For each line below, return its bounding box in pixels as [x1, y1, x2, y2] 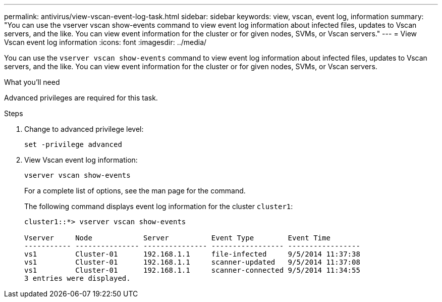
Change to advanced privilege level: [24, 125, 144, 133]
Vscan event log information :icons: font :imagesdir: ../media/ [4, 38, 207, 46]
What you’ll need [4, 78, 60, 86]
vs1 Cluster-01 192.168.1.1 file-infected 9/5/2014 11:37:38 [24, 250, 360, 258]
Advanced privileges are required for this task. [4, 93, 158, 102]
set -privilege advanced [24, 140, 122, 148]
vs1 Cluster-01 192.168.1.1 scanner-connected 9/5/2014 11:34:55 [24, 266, 360, 274]
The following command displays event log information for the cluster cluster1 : [24, 202, 293, 211]
